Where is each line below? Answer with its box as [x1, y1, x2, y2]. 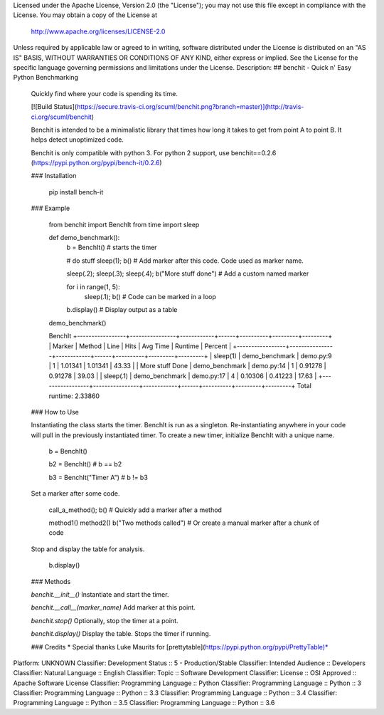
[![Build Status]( [31, 103, 78, 111]
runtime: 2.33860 [48, 392, 100, 400]
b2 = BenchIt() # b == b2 [48, 460, 122, 469]
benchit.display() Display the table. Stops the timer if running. [31, 630, 211, 638]
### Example [31, 204, 70, 213]
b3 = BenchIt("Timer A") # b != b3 [48, 473, 149, 481]
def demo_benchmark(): [48, 234, 120, 242]
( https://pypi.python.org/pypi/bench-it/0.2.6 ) [31, 159, 163, 167]
